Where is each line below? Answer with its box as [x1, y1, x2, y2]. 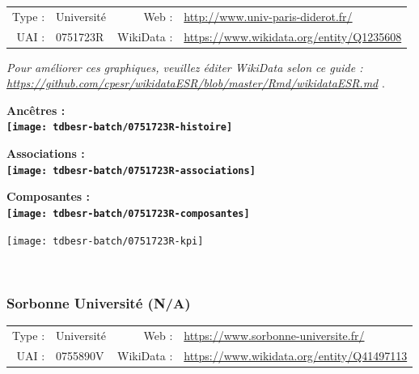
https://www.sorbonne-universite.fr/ [184, 326, 365, 343]
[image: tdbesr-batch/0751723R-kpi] [6, 235, 204, 247]
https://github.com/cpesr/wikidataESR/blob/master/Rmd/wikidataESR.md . [6, 74, 385, 91]
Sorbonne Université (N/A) [6, 292, 191, 312]
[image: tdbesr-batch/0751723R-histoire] [6, 121, 233, 134]
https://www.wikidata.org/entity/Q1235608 [184, 28, 402, 45]
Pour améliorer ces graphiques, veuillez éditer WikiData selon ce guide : [6, 58, 363, 75]
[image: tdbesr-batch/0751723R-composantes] [6, 207, 250, 219]
